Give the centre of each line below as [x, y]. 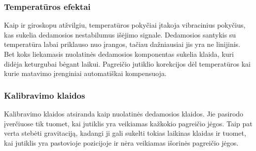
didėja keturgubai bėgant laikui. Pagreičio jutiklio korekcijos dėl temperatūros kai [127, 63]
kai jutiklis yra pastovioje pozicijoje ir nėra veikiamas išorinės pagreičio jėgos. [121, 142]
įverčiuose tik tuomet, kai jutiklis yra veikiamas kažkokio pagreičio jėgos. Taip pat [128, 123]
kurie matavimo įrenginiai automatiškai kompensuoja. [85, 73]
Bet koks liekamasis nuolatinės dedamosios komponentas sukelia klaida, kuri [119, 54]
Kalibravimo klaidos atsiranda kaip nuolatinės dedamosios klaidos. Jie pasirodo [124, 113]
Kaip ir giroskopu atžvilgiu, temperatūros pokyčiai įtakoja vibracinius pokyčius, [125, 25]
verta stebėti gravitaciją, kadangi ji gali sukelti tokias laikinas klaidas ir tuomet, [125, 133]
